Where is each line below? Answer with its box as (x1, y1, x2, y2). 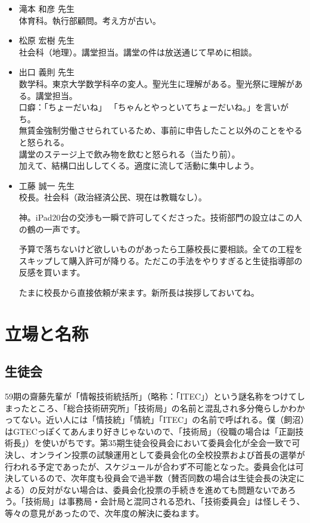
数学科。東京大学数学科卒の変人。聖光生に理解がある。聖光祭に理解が (18, 77, 294, 89)
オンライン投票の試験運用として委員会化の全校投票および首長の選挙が (29, 448, 305, 461)
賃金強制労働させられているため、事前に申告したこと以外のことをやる (27, 124, 303, 137)
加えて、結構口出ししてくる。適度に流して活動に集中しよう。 (18, 159, 259, 172)
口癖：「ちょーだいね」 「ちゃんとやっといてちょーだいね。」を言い (18, 101, 281, 113)
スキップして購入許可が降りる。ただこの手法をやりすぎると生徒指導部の (18, 254, 303, 267)
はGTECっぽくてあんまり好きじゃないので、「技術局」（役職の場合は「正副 (5, 425, 296, 437)
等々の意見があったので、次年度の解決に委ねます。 (5, 506, 204, 519)
